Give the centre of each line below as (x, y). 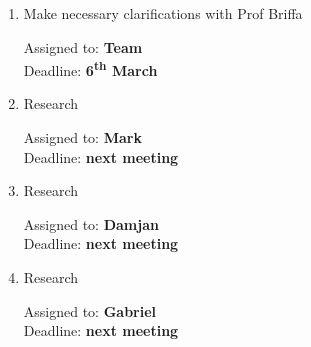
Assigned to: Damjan (91, 223)
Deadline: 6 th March (90, 68)
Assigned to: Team (83, 46)
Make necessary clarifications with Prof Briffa (163, 13)
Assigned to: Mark (82, 137)
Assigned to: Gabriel (90, 310)
